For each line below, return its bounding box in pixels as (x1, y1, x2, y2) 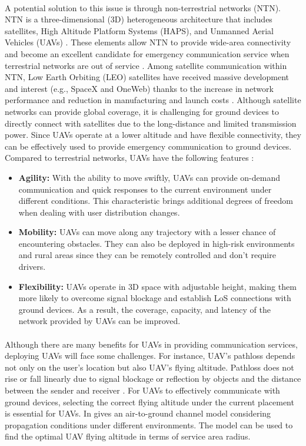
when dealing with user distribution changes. (18, 206, 180, 218)
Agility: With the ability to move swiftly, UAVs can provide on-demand (18, 171, 281, 183)
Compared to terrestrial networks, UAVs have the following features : (5, 151, 254, 164)
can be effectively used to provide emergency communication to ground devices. (5, 140, 292, 152)
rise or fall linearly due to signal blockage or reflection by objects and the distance (5, 372, 301, 385)
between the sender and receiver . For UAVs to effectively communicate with (5, 384, 280, 396)
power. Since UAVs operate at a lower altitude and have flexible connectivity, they (5, 128, 301, 141)
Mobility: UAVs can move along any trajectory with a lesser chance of (18, 226, 276, 238)
